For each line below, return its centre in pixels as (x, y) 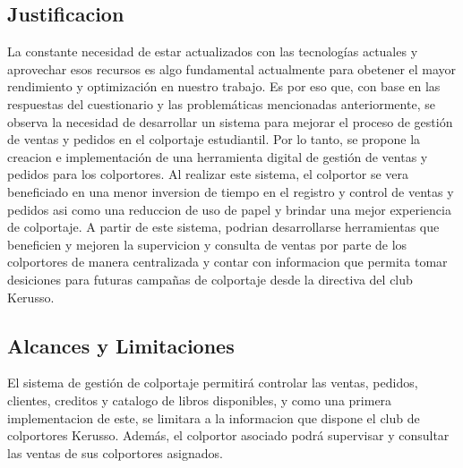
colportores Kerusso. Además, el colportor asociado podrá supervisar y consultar (228, 435)
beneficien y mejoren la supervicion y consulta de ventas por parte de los (207, 244)
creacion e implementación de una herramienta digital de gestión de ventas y (218, 156)
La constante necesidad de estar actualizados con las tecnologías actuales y (213, 51)
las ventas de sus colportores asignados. (115, 452)
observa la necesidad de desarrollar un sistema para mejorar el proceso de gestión (230, 121)
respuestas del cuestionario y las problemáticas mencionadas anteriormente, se (221, 103)
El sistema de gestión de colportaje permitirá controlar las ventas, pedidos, (213, 383)
